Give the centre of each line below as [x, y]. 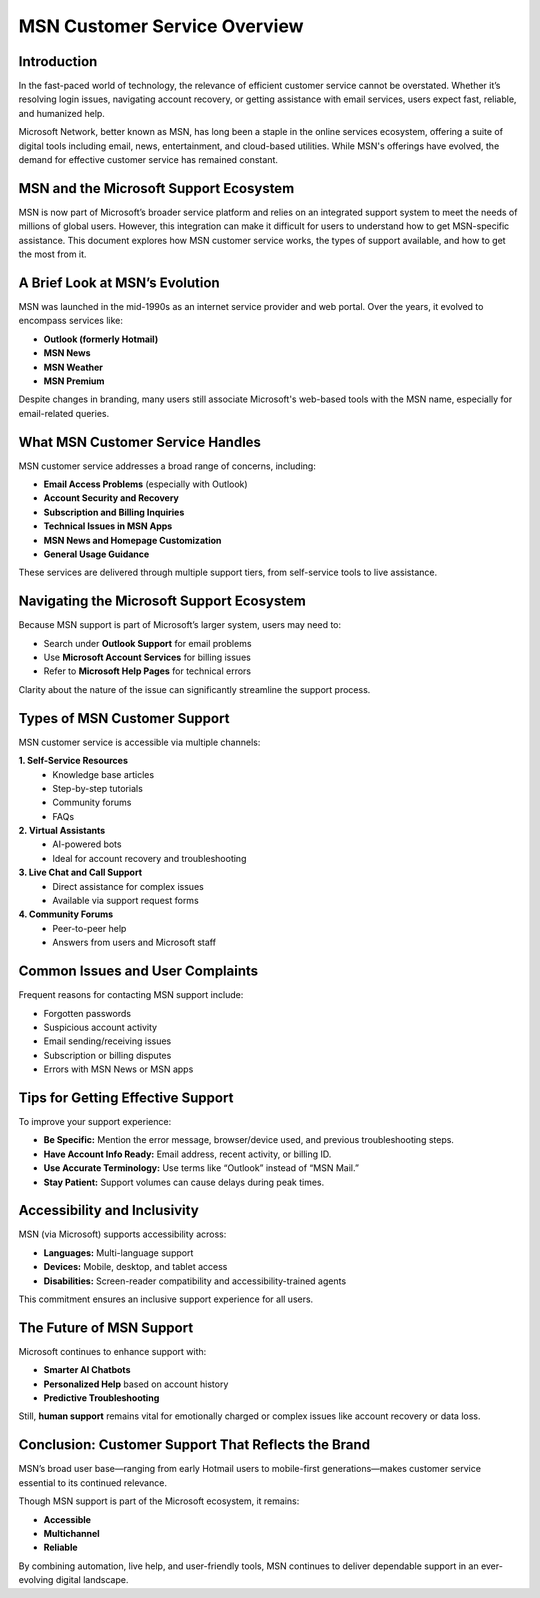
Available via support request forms [125, 901]
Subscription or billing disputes [107, 1055]
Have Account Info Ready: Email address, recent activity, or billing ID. [187, 1154]
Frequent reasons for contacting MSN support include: [131, 995]
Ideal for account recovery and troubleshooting [149, 858]
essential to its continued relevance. [92, 1482]
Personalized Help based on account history [136, 1384]
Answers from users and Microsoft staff [134, 942]
